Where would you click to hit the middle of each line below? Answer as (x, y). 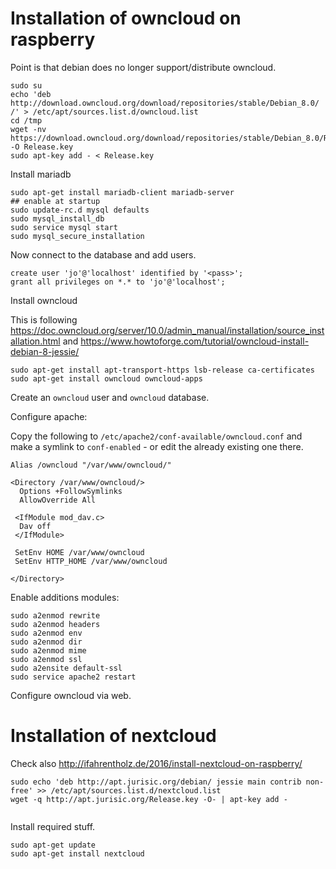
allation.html (35, 341)
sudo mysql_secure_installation (77, 236)
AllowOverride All (58, 500)
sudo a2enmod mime (48, 650)
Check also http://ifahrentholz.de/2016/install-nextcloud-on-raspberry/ (156, 763)
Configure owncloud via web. (71, 695)
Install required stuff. (53, 826)
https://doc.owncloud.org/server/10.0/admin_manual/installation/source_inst (167, 330)
